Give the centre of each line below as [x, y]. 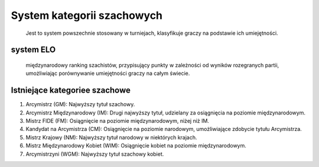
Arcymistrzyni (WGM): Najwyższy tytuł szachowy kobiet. [95, 154]
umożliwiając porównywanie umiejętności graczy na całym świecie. [108, 73]
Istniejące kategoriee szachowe [71, 91]
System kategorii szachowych [87, 15]
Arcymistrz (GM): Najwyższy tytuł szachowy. [80, 104]
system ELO [33, 50]
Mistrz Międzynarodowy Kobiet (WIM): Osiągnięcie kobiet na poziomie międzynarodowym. [136, 146]
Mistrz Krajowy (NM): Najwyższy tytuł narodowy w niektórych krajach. [111, 137]
